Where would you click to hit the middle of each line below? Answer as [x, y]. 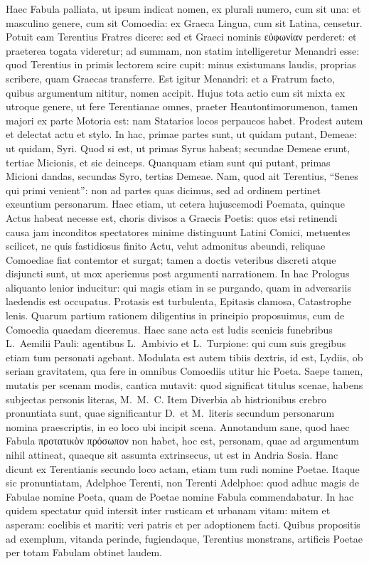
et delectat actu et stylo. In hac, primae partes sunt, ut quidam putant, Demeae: [181, 134]
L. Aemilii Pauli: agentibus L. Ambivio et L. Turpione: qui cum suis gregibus [176, 343]
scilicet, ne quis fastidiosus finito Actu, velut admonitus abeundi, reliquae [166, 246]
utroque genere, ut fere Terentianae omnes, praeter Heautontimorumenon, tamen [182, 106]
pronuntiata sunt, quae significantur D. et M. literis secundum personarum [170, 413]
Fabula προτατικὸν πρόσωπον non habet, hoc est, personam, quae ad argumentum [182, 441]
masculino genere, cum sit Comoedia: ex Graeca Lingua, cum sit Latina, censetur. [184, 22]
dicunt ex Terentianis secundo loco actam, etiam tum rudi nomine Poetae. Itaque [183, 468]
